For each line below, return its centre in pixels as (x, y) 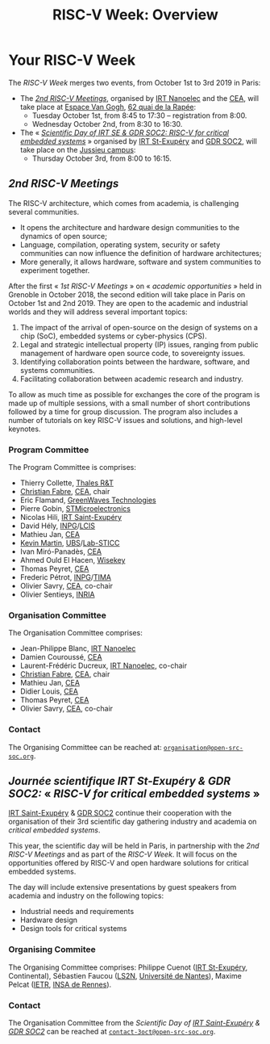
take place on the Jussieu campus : (78, 149)
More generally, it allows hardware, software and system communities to (141, 262)
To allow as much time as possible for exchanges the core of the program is (134, 394)
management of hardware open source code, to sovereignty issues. (133, 353)
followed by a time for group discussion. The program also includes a (123, 411)
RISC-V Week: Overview (135, 15)
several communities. (44, 212)
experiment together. (55, 270)
